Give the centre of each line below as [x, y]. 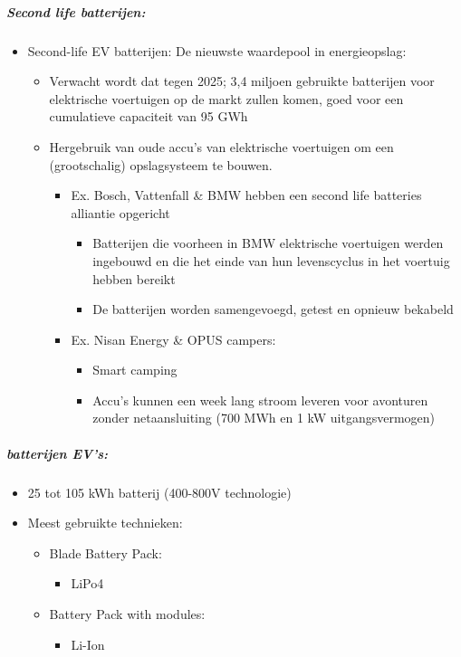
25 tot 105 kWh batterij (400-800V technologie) [159, 492]
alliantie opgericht [120, 212]
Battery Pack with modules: [127, 614]
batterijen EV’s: [57, 453]
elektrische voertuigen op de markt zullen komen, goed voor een [226, 98]
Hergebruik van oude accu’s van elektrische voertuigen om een [221, 146]
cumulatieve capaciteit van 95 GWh [149, 116]
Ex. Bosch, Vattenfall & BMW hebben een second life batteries [246, 195]
